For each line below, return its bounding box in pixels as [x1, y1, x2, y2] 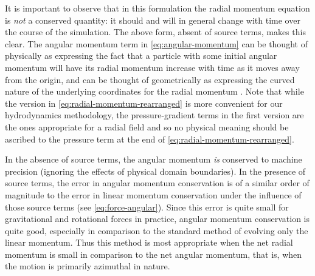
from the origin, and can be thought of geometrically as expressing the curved [5, 73, 295, 86]
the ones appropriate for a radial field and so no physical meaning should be [5, 120, 289, 133]
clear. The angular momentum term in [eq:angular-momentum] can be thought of [5, 37, 308, 50]
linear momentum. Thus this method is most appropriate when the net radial [5, 236, 293, 249]
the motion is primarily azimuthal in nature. [5, 260, 170, 272]
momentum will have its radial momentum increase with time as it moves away [5, 61, 300, 73]
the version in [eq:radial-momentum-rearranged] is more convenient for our [5, 96, 283, 109]
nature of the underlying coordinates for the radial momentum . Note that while [5, 85, 304, 98]
